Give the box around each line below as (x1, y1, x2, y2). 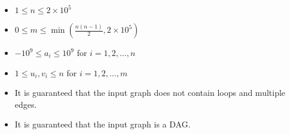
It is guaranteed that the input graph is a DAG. (14, 118, 191, 130)
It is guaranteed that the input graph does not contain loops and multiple (14, 86, 286, 99)
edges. (14, 98, 37, 110)
